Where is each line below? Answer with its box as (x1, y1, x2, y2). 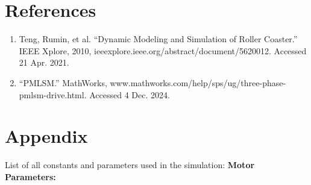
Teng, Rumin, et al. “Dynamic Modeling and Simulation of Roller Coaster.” (19, 33, 298, 45)
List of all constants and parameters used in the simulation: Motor (5, 158, 255, 171)
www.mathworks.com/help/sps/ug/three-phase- (110, 76, 286, 89)
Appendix (5, 124, 88, 148)
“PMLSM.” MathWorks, (19, 76, 107, 89)
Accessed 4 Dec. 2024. (89, 88, 170, 101)
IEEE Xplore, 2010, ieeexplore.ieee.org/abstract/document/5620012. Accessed (19, 44, 307, 57)
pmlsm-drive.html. (19, 88, 87, 101)
